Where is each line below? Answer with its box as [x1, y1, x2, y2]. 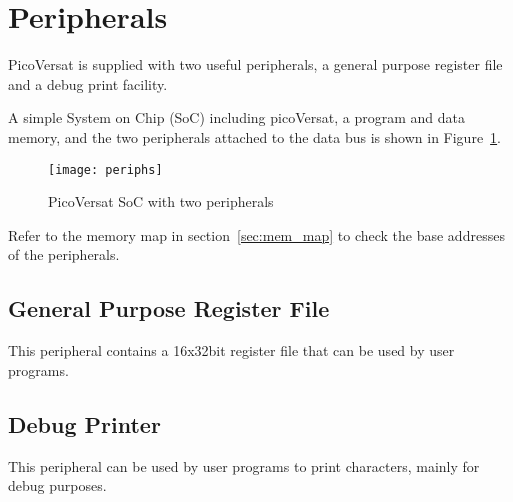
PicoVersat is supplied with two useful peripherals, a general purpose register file [8, 54, 503, 75]
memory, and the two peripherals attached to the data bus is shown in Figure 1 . [8, 126, 502, 147]
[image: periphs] [48, 162, 163, 177]
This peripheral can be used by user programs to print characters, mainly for [8, 455, 480, 476]
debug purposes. [8, 475, 107, 496]
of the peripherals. [8, 244, 120, 265]
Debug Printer [8, 408, 161, 439]
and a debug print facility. [8, 73, 168, 94]
